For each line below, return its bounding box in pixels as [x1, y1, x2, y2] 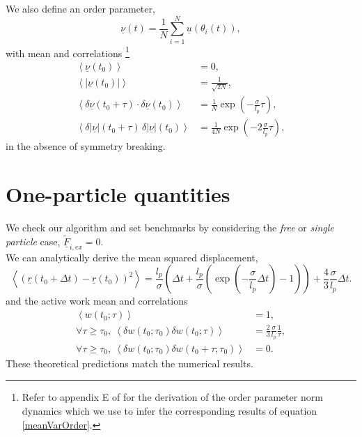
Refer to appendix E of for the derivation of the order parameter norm [22, 390, 323, 404]
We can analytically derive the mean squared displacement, [6, 250, 258, 264]
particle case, [6, 233, 61, 248]
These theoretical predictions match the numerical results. [6, 355, 253, 370]
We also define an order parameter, [6, 1, 155, 15]
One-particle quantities [6, 180, 230, 208]
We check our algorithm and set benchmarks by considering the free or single [6, 220, 334, 235]
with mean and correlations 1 [6, 43, 129, 60]
